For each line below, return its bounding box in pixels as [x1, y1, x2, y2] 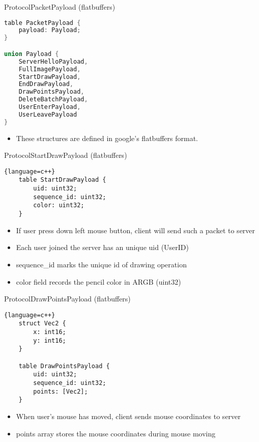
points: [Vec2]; [33, 388, 88, 395]
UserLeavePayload [18, 110, 77, 118]
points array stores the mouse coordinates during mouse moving [16, 428, 216, 438]
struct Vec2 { [18, 320, 66, 327]
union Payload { [4, 50, 59, 58]
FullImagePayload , [18, 65, 81, 73]
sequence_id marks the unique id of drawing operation [16, 259, 187, 269]
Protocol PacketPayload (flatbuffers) [4, 2, 116, 12]
